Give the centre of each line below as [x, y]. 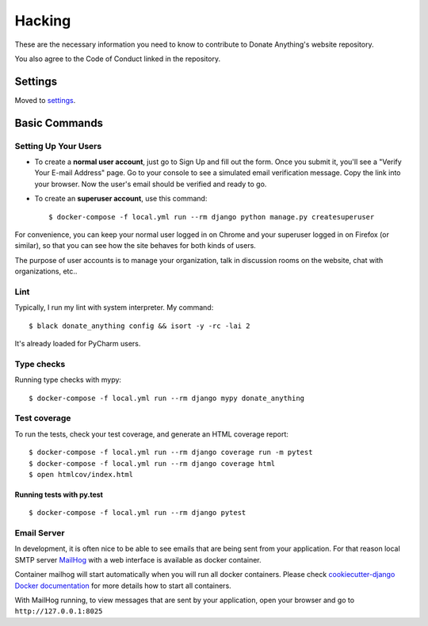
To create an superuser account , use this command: [121, 199]
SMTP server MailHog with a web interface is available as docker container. [138, 559]
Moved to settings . [45, 100]
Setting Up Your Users [58, 146]
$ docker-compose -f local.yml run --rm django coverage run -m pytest [171, 452]
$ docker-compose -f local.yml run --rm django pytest [138, 513]
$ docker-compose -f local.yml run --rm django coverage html [152, 463]
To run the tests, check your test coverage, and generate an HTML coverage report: [152, 434]
